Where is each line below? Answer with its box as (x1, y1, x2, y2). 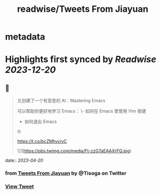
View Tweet (5, 183, 34, 190)
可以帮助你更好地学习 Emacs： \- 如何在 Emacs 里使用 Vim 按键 (17, 108, 146, 114)
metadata (5, 31, 45, 42)
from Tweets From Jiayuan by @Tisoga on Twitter (5, 170, 127, 177)
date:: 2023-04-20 (5, 157, 43, 163)
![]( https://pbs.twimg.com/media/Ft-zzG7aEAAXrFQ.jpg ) (17, 148, 131, 154)
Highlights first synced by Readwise (5, 54, 157, 65)
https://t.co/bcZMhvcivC (17, 138, 67, 144)
